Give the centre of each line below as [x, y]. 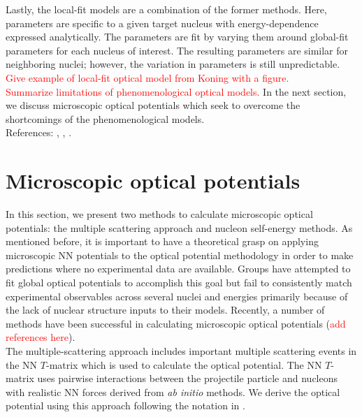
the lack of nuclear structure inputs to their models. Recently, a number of [165, 310]
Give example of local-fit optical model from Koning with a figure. [147, 77]
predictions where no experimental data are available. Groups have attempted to [178, 269]
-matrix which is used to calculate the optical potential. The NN [184, 364]
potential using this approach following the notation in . [125, 405]
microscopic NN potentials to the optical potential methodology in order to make [180, 255]
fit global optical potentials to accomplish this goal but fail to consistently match [179, 283]
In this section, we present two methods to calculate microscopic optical [159, 214]
